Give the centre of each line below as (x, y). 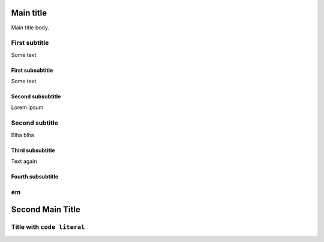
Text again (24, 161)
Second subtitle (34, 123)
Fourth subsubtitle (35, 176)
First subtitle (30, 43)
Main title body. (30, 28)
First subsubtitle (32, 70)
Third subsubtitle (33, 150)
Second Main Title (46, 210)
